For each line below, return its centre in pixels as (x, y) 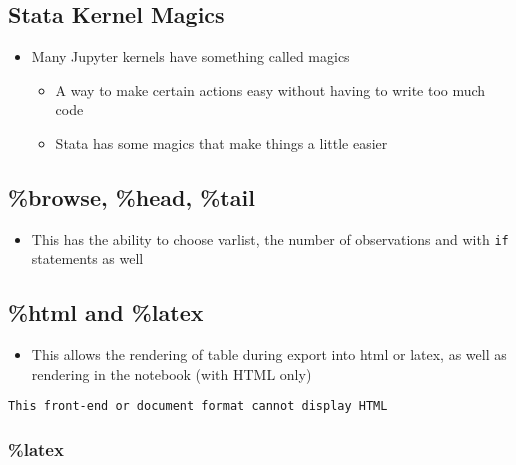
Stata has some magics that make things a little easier (221, 142)
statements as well (87, 258)
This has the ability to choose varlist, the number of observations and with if (270, 238)
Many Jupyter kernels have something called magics (190, 56)
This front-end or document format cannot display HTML (198, 406)
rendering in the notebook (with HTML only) (171, 373)
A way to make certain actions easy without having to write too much (270, 89)
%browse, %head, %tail (131, 196)
